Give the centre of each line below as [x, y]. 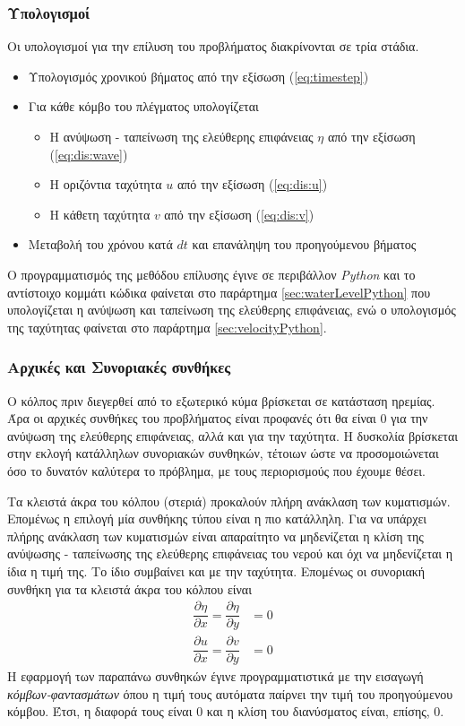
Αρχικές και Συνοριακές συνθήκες [119, 367]
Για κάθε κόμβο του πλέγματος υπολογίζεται [143, 106]
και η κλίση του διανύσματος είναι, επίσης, [318, 711]
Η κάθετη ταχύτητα [100, 214]
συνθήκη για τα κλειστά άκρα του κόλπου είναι [129, 588]
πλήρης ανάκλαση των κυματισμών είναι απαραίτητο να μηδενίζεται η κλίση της [215, 536]
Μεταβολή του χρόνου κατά [100, 244]
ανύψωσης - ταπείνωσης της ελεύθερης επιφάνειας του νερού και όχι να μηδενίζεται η [230, 553]
